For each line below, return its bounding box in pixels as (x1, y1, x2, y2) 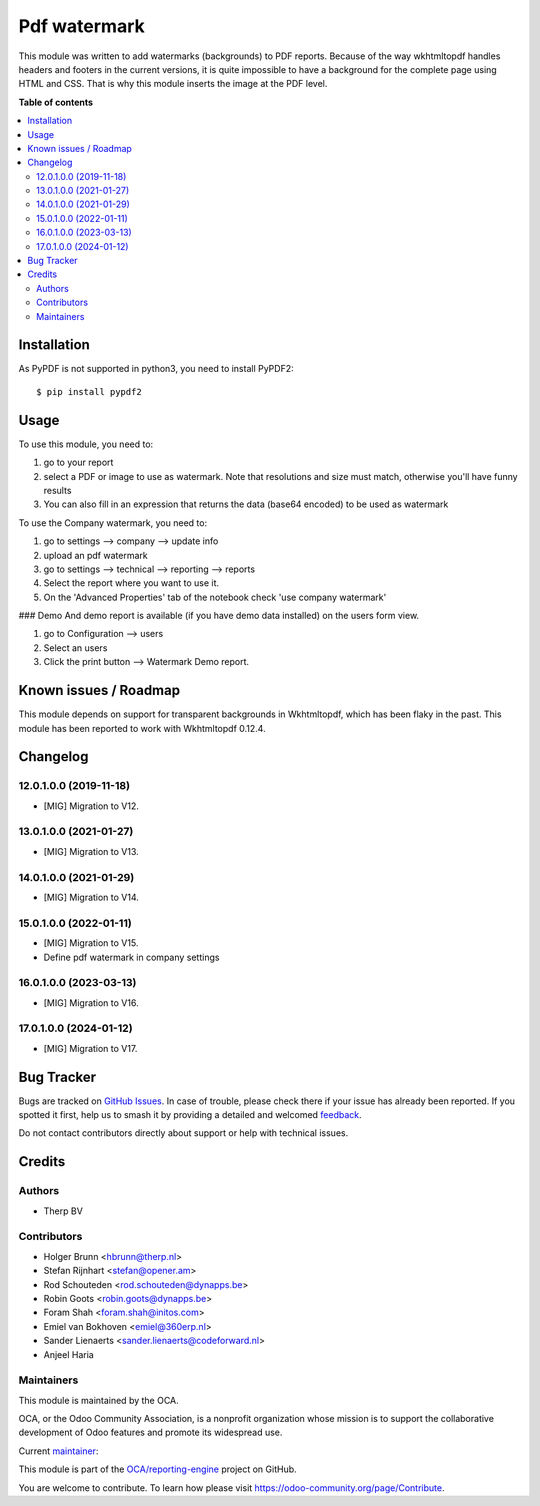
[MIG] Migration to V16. (43, 996, 139, 1009)
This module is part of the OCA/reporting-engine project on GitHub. (18, 1463, 297, 1475)
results (43, 484, 72, 496)
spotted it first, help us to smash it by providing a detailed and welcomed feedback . (18, 1109, 362, 1121)
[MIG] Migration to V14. (43, 891, 140, 903)
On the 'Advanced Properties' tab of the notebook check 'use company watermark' (43, 591, 387, 603)
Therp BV (43, 1205, 84, 1217)
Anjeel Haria (43, 1348, 94, 1360)
